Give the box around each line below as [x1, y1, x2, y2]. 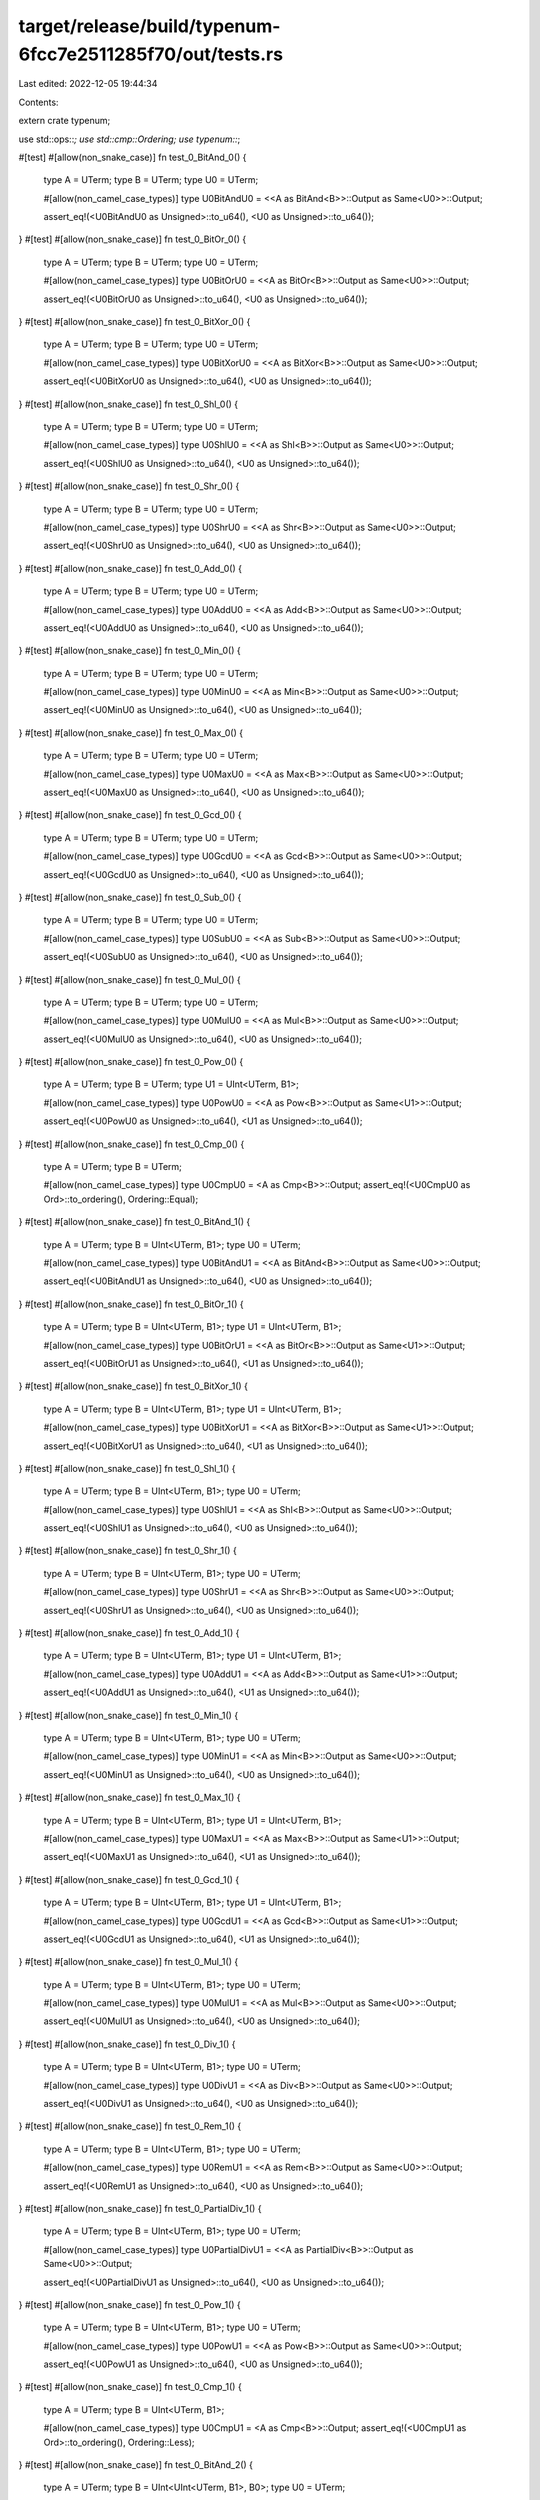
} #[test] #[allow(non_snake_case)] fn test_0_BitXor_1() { [18, 1380, 249, 1392]
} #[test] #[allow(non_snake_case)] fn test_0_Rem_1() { [18, 2120, 242, 2132]
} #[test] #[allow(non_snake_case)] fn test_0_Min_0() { [18, 645, 241, 657]
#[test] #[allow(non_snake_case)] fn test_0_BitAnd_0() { [18, 151, 247, 163]
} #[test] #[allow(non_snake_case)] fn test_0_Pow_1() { [18, 2298, 242, 2310]
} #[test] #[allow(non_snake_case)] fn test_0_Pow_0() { [18, 1056, 244, 1068]
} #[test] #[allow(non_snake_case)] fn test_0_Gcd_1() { [18, 1873, 240, 1885]
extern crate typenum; [18, 115, 111, 127]
